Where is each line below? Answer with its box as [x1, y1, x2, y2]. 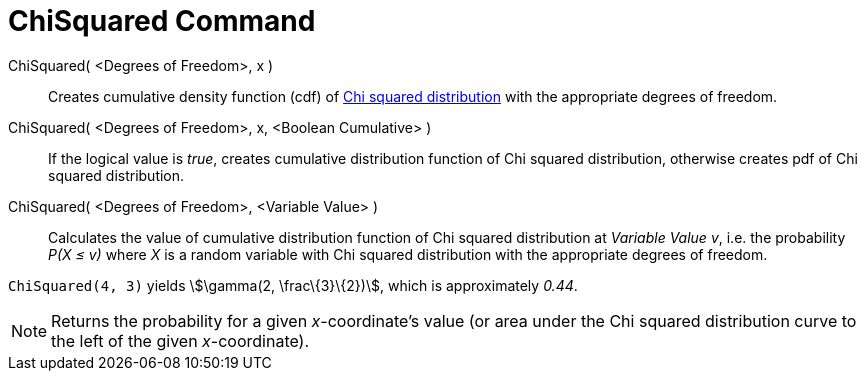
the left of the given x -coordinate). [51, 330, 310, 351]
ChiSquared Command [8, 4, 316, 38]
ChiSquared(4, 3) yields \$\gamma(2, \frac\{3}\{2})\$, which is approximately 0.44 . [8, 276, 578, 294]
